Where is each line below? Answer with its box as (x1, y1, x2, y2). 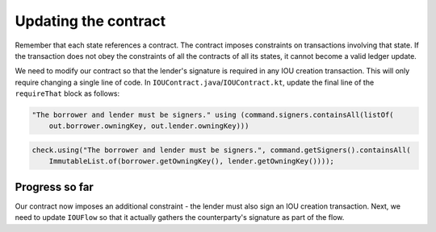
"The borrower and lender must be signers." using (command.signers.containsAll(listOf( (31, 110, 395, 120)
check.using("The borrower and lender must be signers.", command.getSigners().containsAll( (31, 146, 411, 155)
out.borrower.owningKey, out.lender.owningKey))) (48, 122, 249, 130)
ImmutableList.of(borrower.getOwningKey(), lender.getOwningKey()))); (48, 157, 335, 166)
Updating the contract (15, 12, 166, 30)
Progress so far (15, 180, 94, 193)
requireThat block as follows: (15, 89, 120, 98)
